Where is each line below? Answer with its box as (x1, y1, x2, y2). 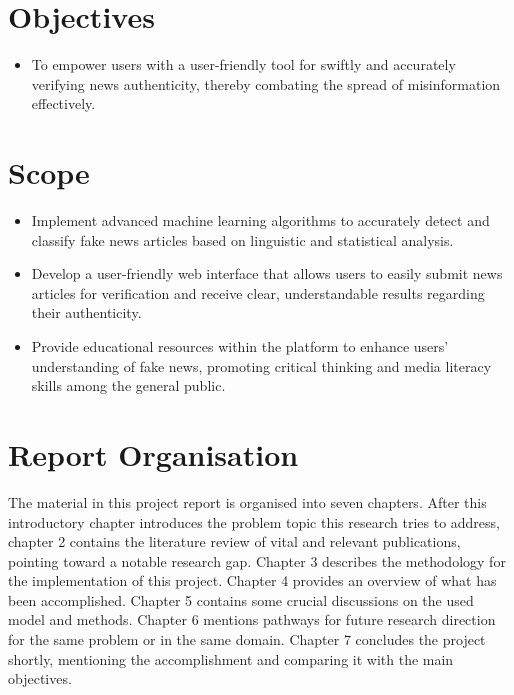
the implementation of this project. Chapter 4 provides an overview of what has (8, 570, 497, 591)
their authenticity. (31, 302, 142, 323)
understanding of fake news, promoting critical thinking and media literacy (31, 355, 492, 376)
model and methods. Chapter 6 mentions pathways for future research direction (8, 609, 496, 630)
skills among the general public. (31, 375, 226, 396)
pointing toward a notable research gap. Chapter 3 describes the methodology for (8, 550, 506, 571)
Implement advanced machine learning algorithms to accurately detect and (31, 210, 490, 231)
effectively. (31, 93, 96, 114)
